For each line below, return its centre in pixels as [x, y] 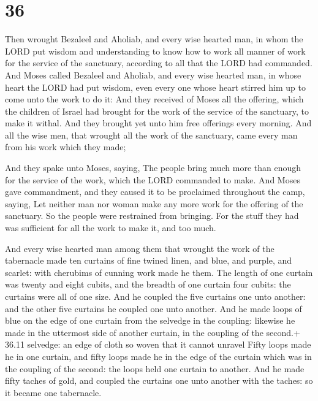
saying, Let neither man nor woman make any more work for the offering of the [154, 203]
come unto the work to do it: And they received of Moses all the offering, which [154, 99]
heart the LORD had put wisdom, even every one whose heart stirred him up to [155, 87]
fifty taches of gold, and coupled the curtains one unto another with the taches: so [159, 380]
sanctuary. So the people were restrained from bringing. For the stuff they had [152, 216]
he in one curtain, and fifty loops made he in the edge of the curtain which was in [158, 356]
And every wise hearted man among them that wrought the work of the [140, 248]
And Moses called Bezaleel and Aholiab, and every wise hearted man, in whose [153, 74]
